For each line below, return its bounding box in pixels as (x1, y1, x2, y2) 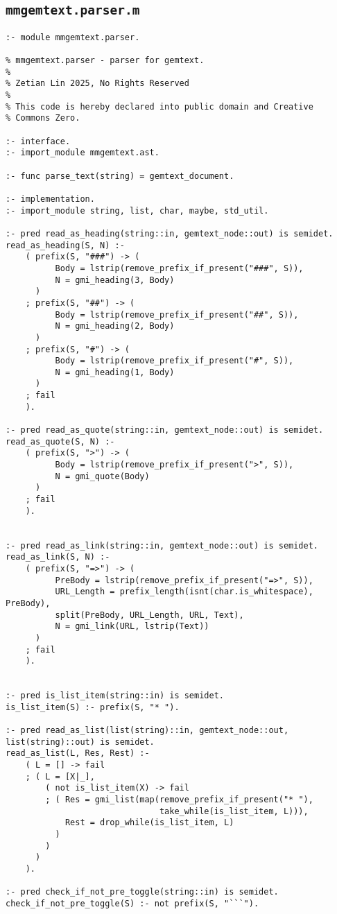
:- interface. (6, 136, 71, 146)
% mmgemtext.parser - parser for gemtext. (6, 55, 205, 66)
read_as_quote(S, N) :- (6, 436, 115, 447)
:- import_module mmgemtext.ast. (6, 148, 159, 158)
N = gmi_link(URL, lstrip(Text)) (55, 621, 209, 632)
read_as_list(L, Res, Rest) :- (6, 748, 150, 759)
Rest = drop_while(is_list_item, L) (64, 818, 234, 828)
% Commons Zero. (6, 113, 80, 123)
